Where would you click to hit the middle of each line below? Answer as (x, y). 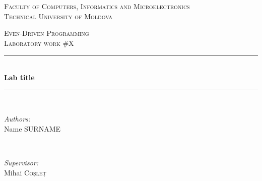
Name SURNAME (32, 128)
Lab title (19, 77)
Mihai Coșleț (25, 172)
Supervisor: (21, 162)
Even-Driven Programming (47, 33)
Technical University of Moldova (58, 16)
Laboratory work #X (39, 43)
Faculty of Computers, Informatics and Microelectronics (97, 6)
